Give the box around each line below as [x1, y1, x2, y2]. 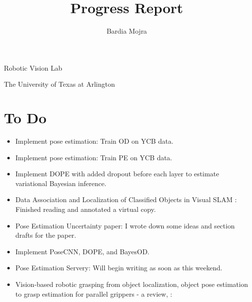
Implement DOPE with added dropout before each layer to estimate [15, 169, 219, 179]
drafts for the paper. [15, 230, 77, 240]
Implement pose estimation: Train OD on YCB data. [15, 136, 174, 146]
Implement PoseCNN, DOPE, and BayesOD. [15, 246, 150, 256]
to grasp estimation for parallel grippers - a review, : [15, 288, 173, 299]
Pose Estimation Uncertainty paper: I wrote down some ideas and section [15, 220, 235, 230]
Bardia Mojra [106, 26, 147, 36]
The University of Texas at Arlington [4, 79, 115, 89]
